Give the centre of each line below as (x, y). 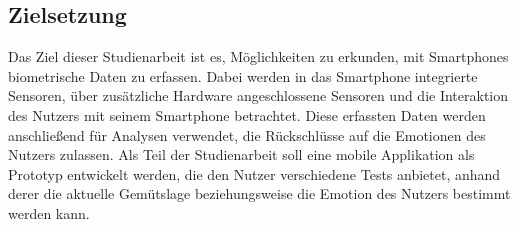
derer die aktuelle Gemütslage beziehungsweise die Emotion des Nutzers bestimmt (259, 193)
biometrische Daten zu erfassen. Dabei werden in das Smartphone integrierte (243, 75)
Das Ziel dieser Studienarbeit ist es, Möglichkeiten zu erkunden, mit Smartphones (258, 56)
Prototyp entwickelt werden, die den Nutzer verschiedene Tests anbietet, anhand (254, 173)
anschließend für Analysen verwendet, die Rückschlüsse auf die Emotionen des (247, 134)
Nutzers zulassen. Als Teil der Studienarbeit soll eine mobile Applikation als (241, 154)
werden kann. (49, 212)
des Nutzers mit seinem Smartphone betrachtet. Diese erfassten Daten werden (247, 114)
